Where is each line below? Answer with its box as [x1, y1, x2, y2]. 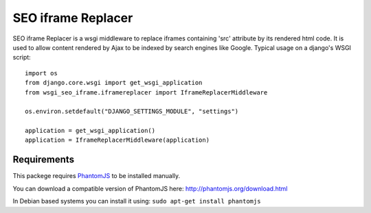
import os [25, 69, 58, 77]
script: [12, 53, 31, 62]
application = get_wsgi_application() [25, 127, 156, 135]
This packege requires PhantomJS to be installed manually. [12, 172, 181, 180]
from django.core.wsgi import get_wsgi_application [25, 79, 203, 87]
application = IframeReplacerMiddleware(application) [25, 136, 210, 144]
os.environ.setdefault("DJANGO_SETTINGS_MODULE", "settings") [25, 108, 239, 116]
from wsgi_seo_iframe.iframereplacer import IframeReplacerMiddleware [25, 88, 268, 96]
